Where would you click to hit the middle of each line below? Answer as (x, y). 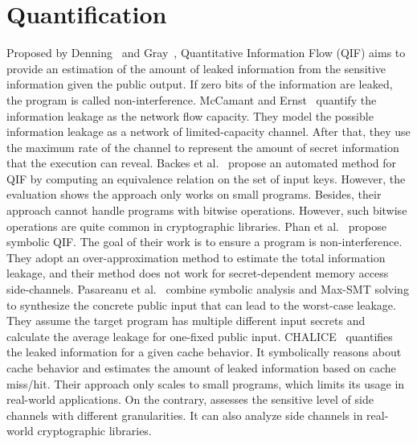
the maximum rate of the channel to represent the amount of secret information (203, 147)
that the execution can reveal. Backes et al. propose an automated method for (201, 163)
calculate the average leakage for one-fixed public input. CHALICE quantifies (200, 336)
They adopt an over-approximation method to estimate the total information (196, 257)
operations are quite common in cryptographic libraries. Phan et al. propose (196, 226)
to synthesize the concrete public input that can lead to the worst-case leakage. (201, 304)
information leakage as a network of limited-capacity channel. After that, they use (208, 132)
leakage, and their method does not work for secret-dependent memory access (198, 273)
